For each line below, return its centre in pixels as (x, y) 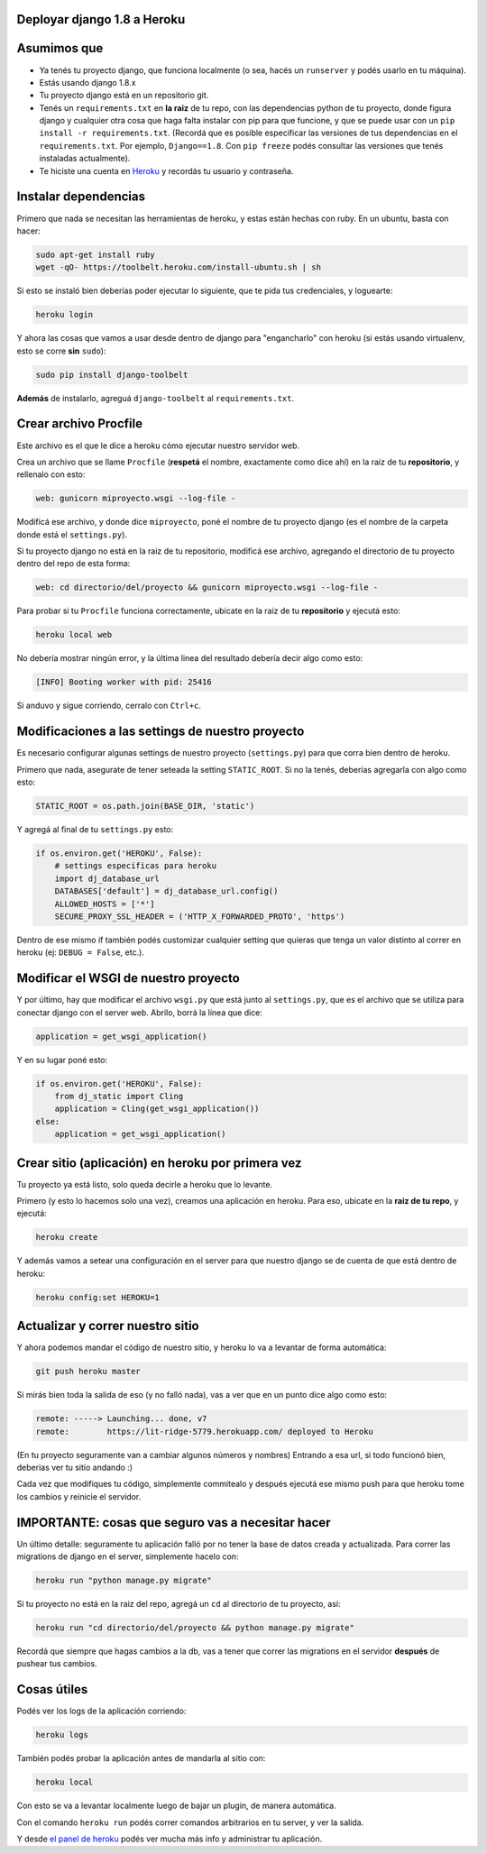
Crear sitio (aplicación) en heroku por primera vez (159, 1163)
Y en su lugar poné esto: (62, 1060)
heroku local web (74, 635)
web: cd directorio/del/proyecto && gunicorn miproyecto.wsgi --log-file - (207, 587)
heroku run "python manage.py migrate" (124, 1581)
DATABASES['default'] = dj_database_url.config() (166, 891)
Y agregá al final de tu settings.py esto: (95, 830)
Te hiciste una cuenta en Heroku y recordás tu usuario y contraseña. (166, 170)
